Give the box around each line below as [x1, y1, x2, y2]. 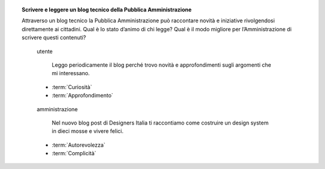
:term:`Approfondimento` [52, 92, 114, 99]
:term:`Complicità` [52, 150, 96, 157]
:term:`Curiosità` [52, 83, 93, 90]
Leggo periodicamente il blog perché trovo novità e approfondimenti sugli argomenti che [52, 61, 271, 69]
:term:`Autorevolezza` [52, 141, 105, 149]
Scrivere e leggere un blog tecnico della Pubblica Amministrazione [22, 6, 192, 13]
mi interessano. [52, 70, 90, 77]
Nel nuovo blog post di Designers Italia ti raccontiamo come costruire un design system [52, 119, 269, 126]
